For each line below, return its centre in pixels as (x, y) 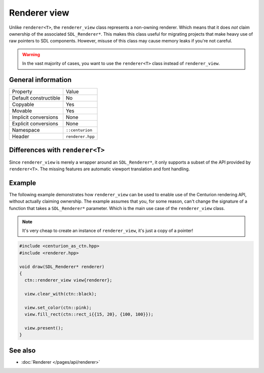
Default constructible (36, 98)
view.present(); (44, 328)
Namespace (26, 130)
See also (22, 350)
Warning (31, 54)
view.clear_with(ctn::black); (61, 294)
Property (22, 92)
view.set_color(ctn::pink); (58, 307)
